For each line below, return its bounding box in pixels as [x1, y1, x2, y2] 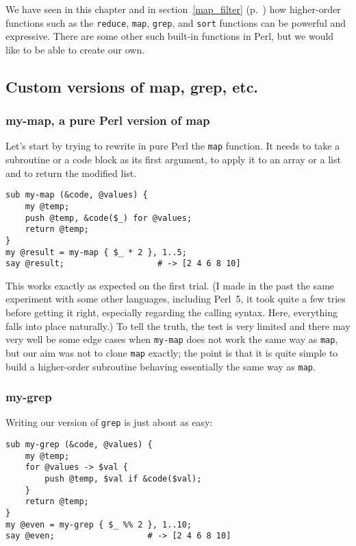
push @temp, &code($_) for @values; [25, 213, 192, 223]
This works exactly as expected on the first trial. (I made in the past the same [5, 278, 335, 292]
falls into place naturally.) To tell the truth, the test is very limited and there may [5, 318, 351, 333]
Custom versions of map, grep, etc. [5, 75, 259, 97]
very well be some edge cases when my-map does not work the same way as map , [5, 332, 338, 346]
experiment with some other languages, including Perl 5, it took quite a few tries [5, 292, 346, 306]
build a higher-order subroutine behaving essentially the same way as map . [5, 359, 316, 373]
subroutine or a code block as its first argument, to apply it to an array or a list [5, 152, 341, 167]
